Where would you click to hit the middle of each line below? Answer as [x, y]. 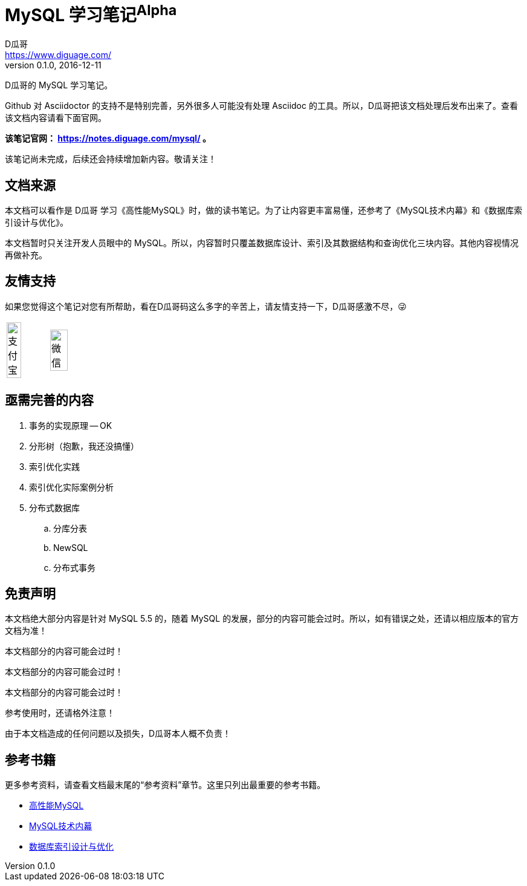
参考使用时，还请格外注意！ [60, 713]
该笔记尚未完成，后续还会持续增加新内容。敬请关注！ [111, 159]
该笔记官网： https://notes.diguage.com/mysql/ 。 [108, 138]
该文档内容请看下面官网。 [56, 118]
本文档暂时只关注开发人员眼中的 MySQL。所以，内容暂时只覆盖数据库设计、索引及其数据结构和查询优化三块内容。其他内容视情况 [262, 243]
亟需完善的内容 [49, 400]
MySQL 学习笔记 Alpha [91, 14]
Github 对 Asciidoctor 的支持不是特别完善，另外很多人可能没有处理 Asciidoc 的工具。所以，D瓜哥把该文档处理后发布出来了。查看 [262, 106]
